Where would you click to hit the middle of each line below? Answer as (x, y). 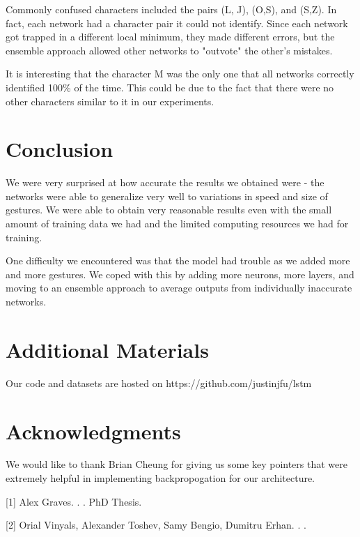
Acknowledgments (93, 431)
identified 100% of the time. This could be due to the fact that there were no (170, 87)
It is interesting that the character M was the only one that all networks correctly (180, 74)
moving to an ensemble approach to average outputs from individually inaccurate (179, 288)
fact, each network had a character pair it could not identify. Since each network (177, 23)
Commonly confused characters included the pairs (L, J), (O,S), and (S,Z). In (171, 9)
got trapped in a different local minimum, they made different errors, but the (170, 37)
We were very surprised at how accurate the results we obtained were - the (165, 182)
